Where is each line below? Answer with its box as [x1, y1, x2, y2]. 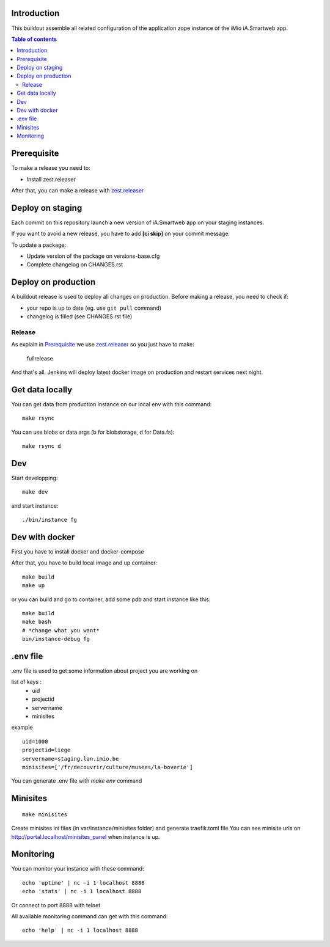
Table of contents [11, 35, 57, 43]
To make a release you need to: [11, 164, 91, 172]
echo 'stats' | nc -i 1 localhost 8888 [22, 888, 142, 895]
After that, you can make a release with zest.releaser [11, 186, 144, 194]
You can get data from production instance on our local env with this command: [11, 400, 212, 408]
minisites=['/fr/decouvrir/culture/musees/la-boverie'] [22, 764, 193, 770]
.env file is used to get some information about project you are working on [11, 667, 198, 675]
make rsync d [22, 443, 61, 450]
